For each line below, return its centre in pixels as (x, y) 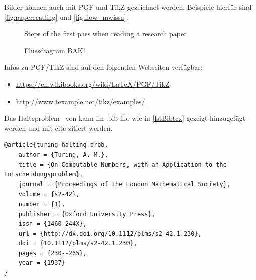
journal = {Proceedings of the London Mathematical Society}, (124, 184)
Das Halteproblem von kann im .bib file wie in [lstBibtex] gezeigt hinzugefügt (125, 118)
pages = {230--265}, (52, 253)
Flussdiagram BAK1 (55, 50)
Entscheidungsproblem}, (44, 175)
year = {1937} (42, 263)
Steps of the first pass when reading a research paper (105, 33)
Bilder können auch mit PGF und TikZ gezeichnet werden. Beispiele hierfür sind (128, 7)
